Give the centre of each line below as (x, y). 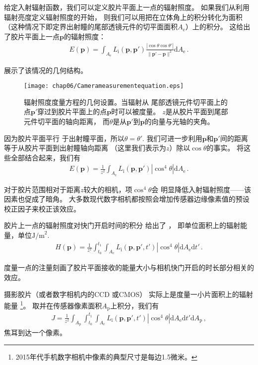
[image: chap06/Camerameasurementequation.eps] (104, 86)
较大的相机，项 (108, 189)
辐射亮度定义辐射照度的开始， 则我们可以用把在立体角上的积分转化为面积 (123, 17)
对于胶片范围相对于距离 (42, 189)
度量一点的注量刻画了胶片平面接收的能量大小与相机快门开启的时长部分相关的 (129, 267)
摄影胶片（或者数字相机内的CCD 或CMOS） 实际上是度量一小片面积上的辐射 (129, 294)
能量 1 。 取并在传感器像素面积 (53, 305)
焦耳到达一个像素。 (35, 332)
